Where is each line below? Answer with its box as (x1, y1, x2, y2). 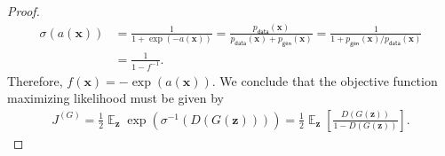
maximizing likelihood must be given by (7, 89, 224, 107)
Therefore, (7, 71, 63, 90)
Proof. (7, 2, 40, 19)
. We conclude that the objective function (211, 71, 438, 90)
